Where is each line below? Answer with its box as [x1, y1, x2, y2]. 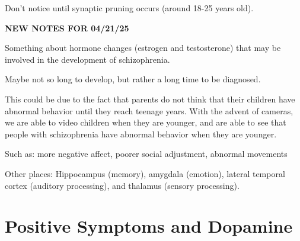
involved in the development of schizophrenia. [5, 53, 170, 65]
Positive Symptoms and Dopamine [5, 214, 293, 238]
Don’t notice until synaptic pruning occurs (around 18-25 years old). [5, 2, 254, 14]
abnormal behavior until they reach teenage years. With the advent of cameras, [5, 104, 293, 117]
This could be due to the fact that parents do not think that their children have [5, 92, 295, 105]
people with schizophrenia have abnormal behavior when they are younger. [5, 127, 277, 140]
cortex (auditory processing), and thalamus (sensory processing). [5, 179, 240, 191]
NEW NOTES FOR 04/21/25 [5, 21, 129, 34]
